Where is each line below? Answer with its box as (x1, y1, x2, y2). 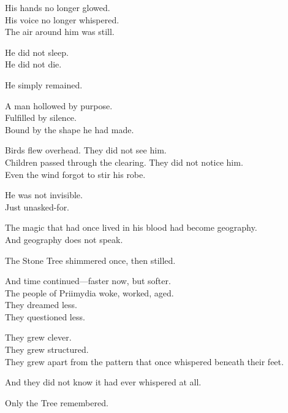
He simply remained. (5, 78, 83, 91)
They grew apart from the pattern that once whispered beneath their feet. (5, 355, 284, 368)
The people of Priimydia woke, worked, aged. (5, 286, 174, 299)
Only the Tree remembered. (5, 396, 108, 409)
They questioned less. (5, 310, 85, 323)
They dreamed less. (5, 298, 78, 311)
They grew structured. (5, 343, 89, 356)
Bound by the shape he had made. (5, 123, 134, 136)
